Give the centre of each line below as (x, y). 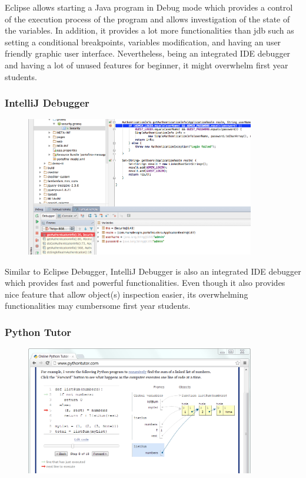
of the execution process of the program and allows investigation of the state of (147, 19)
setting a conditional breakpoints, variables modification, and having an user (143, 42)
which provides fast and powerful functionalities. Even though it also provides (145, 283)
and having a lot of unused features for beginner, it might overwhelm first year (147, 65)
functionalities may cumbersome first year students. (98, 306)
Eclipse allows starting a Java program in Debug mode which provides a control (149, 7)
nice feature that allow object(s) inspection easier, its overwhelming (127, 294)
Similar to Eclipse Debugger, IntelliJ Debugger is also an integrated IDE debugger (153, 271)
